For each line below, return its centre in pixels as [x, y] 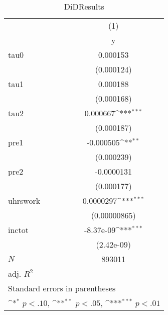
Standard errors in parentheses [62, 288]
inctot [18, 230]
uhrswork [24, 201]
